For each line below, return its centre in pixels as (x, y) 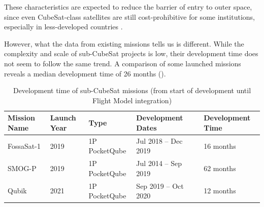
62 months (220, 168)
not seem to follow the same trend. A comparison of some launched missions (123, 63)
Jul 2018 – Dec (159, 140)
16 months (220, 146)
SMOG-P (22, 168)
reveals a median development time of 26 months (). (85, 73)
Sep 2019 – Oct (160, 185)
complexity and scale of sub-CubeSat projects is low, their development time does (131, 53)
